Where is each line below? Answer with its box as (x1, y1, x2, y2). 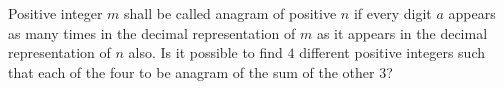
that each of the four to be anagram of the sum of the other (8, 61, 375, 82)
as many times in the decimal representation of (8, 22, 296, 43)
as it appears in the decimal (316, 22, 488, 43)
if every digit (353, 3, 432, 23)
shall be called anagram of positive (124, 3, 337, 23)
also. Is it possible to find (128, 42, 283, 63)
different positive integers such (299, 42, 486, 63)
